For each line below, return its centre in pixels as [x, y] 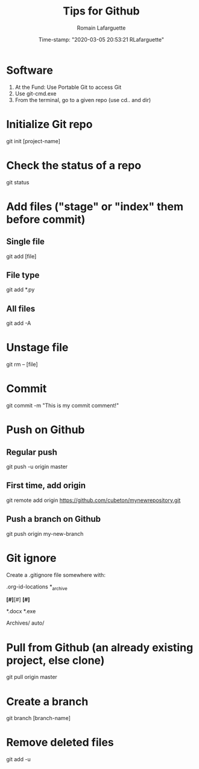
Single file [26, 242]
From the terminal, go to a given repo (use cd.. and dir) [83, 100]
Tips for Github [101, 11]
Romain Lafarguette [101, 28]
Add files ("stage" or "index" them [95, 206]
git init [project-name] [33, 141]
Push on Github [46, 430]
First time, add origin [46, 485]
